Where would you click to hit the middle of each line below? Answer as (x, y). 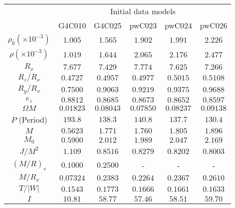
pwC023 (143, 25)
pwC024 (178, 25)
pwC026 (214, 25)
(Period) (33, 119)
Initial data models (143, 11)
